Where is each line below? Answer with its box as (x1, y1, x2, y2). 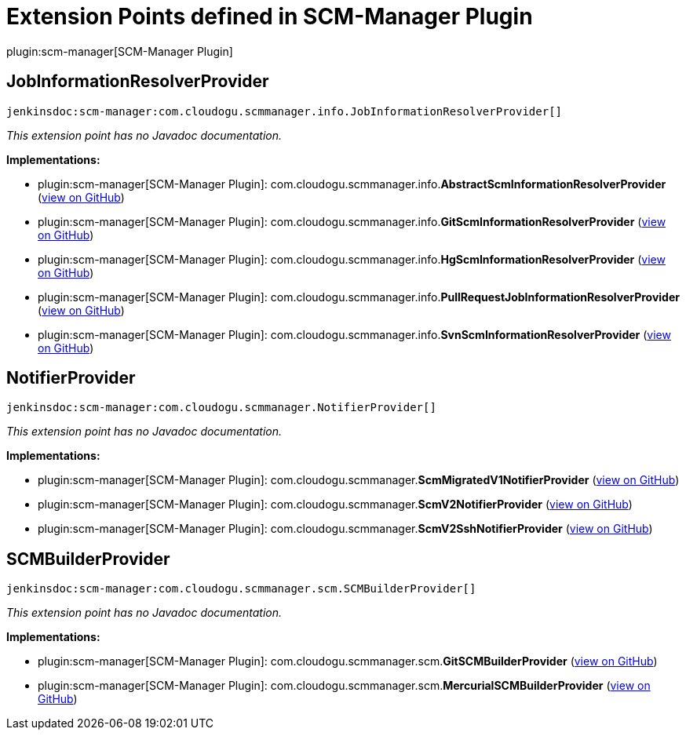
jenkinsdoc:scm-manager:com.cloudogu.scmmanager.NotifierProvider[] (6, 401, 436, 414)
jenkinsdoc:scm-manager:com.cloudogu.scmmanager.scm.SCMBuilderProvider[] (6, 582, 476, 596)
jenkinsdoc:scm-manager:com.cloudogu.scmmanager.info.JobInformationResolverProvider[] (6, 104, 563, 118)
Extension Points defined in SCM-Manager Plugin (6, 3, 533, 30)
